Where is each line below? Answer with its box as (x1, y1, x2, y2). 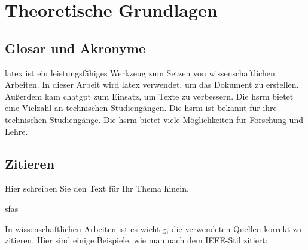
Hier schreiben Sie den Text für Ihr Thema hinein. (5, 182, 189, 195)
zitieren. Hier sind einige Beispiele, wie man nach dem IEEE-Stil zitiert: (5, 234, 268, 246)
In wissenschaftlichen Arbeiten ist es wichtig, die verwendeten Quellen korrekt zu (5, 222, 301, 234)
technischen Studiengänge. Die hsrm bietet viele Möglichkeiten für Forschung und (5, 113, 303, 125)
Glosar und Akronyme (5, 38, 146, 57)
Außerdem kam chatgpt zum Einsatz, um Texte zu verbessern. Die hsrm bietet (5, 89, 294, 102)
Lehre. (5, 125, 28, 137)
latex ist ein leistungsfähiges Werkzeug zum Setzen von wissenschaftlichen (5, 66, 275, 79)
